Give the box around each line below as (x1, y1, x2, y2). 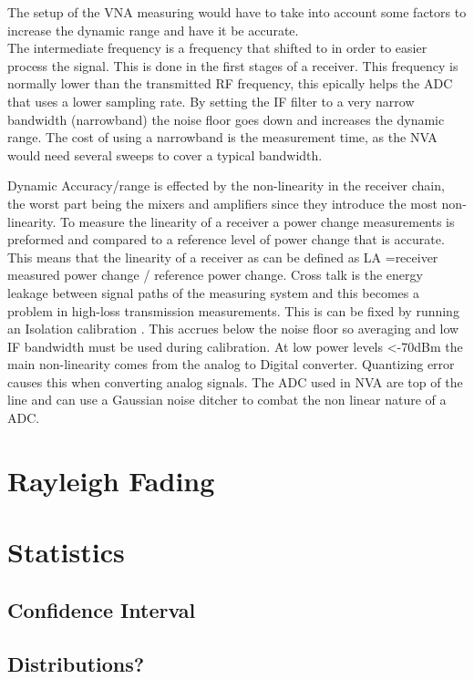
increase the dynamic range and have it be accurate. (7, 20, 299, 39)
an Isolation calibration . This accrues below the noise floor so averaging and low (7, 319, 459, 338)
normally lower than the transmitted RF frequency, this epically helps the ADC (7, 74, 453, 93)
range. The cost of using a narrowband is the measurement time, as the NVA (7, 128, 438, 147)
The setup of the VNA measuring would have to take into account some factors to (7, 3, 467, 21)
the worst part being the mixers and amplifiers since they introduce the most (7, 193, 438, 212)
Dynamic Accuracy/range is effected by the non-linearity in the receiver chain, (7, 176, 445, 195)
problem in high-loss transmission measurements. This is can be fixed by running (7, 301, 459, 320)
